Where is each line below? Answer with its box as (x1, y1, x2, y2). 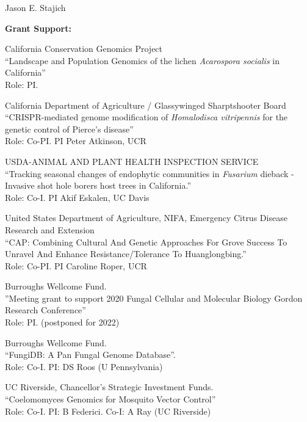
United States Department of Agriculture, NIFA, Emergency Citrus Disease (5, 211, 287, 224)
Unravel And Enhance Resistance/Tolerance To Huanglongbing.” (5, 247, 247, 260)
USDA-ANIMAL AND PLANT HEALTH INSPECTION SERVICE (5, 155, 259, 167)
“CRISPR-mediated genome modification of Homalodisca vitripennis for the (5, 111, 288, 123)
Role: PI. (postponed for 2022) (5, 316, 120, 329)
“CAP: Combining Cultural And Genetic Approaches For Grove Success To (5, 235, 287, 248)
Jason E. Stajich (5, 1, 66, 13)
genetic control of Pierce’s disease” (5, 122, 134, 135)
